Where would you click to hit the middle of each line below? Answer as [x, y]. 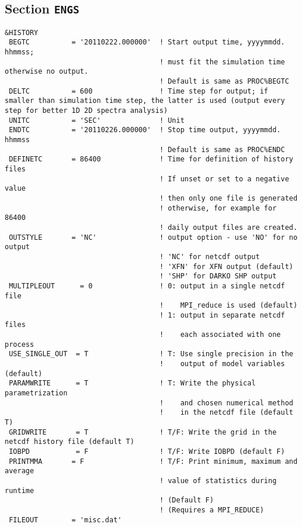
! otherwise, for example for [218, 208]
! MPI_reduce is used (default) [228, 306]
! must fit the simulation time [222, 62]
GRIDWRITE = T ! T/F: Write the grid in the [143, 432]
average [20, 471]
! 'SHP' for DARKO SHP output [218, 276]
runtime [20, 490]
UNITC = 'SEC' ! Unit [97, 120]
